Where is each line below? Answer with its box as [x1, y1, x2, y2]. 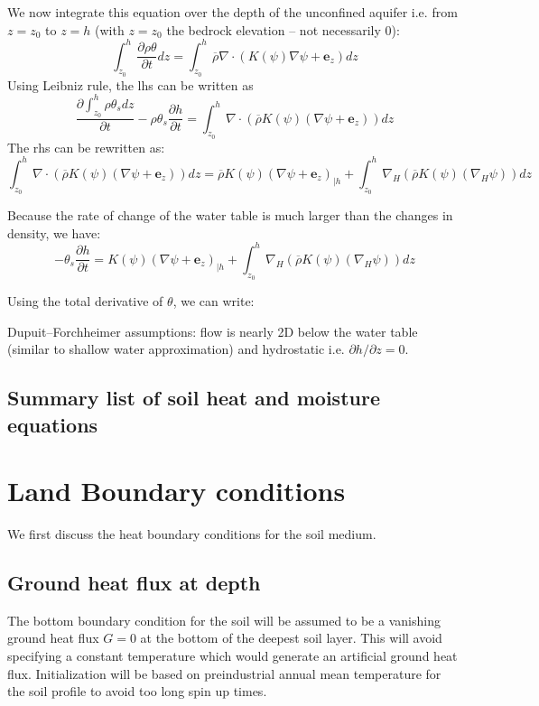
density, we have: [7, 223, 101, 242]
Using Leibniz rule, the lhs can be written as [7, 75, 254, 94]
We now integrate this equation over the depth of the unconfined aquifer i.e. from [7, 3, 458, 21]
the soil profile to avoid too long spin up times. [7, 682, 267, 701]
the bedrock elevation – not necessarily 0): [166, 20, 400, 39]
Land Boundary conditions [7, 472, 346, 509]
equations [7, 410, 98, 438]
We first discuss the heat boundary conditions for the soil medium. [7, 525, 376, 543]
